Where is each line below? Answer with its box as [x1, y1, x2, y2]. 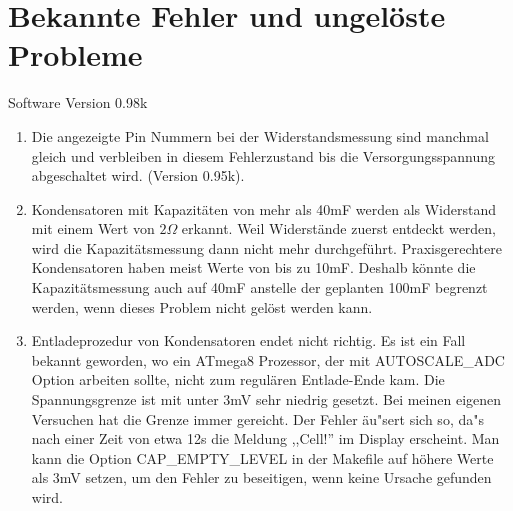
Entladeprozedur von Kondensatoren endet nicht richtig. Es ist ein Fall [31, 330, 466, 351]
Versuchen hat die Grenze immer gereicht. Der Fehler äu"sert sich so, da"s [31, 408, 484, 429]
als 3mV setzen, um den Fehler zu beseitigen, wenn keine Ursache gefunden [31, 467, 492, 488]
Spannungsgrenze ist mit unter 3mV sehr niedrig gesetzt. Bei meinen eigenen [31, 389, 502, 410]
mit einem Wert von [31, 218, 155, 239]
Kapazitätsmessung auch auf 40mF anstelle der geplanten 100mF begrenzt [31, 277, 488, 298]
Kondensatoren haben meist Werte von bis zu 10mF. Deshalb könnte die [31, 257, 476, 278]
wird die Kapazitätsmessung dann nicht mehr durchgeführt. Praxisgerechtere [31, 237, 502, 258]
